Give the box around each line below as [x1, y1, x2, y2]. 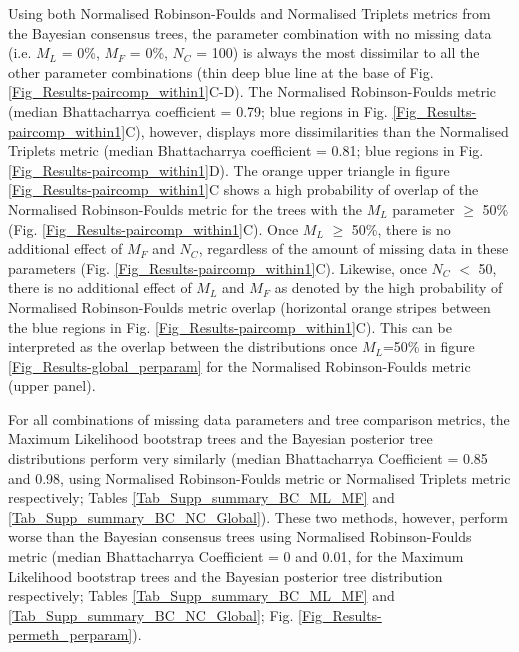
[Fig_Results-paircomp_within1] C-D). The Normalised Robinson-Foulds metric [8, 81, 497, 102]
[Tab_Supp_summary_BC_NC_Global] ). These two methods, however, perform [8, 506, 509, 527]
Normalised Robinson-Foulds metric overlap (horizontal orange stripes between [8, 296, 491, 317]
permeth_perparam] [8, 624, 133, 645]
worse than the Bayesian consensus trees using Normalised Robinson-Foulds [8, 526, 472, 547]
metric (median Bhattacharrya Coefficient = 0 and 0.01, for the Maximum [8, 546, 464, 567]
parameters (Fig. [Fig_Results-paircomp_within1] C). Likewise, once [8, 257, 427, 278]
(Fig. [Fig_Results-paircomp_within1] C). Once [8, 218, 299, 239]
